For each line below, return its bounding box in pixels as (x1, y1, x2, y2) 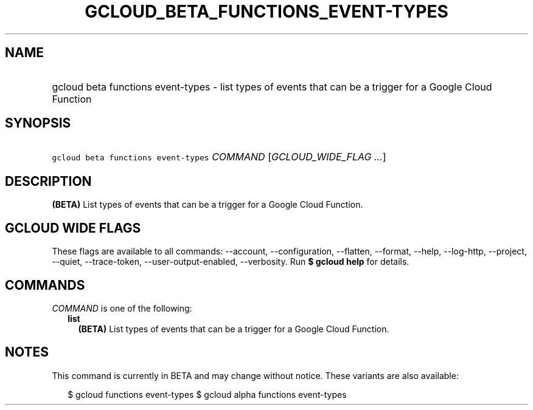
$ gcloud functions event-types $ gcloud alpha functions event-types (68, 389, 347, 400)
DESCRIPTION (5, 173, 92, 189)
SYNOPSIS (5, 115, 71, 131)
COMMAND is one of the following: (52, 302, 192, 313)
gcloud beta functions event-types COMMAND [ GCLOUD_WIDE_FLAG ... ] (52, 151, 386, 163)
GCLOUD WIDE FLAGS (5, 220, 141, 236)
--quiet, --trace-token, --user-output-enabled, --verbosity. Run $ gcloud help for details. (52, 256, 409, 267)
